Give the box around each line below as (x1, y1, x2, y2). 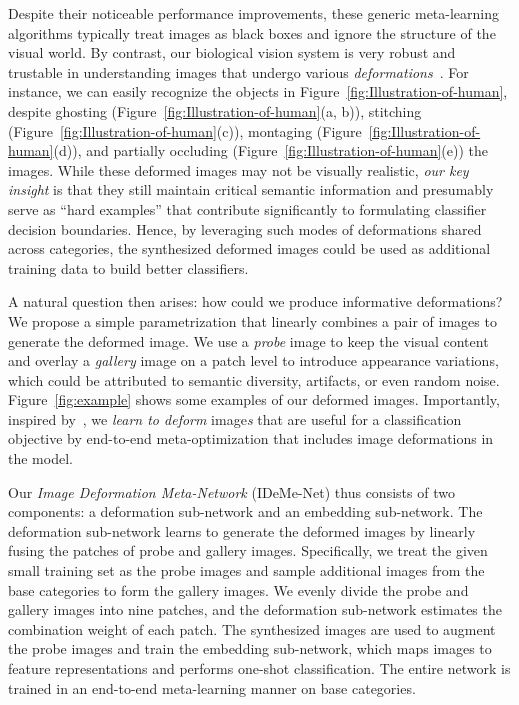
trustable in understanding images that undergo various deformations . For (8, 61, 469, 82)
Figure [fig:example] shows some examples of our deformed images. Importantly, (8, 389, 500, 410)
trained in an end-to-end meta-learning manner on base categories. (8, 677, 416, 698)
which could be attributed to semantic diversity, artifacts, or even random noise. (8, 369, 500, 390)
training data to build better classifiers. (8, 257, 249, 278)
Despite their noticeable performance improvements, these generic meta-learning (8, 3, 500, 23)
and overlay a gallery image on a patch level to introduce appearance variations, (8, 350, 499, 371)
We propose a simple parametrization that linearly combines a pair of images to (8, 310, 497, 331)
